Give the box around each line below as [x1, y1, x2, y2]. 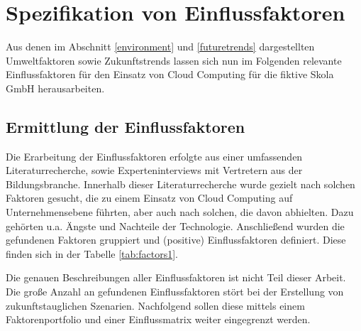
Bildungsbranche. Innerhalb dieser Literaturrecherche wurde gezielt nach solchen [6, 176, 355, 191]
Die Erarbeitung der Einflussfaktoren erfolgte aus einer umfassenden [6, 148, 303, 163]
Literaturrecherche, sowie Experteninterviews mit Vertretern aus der [6, 163, 303, 178]
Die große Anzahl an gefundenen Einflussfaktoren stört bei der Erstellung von [6, 284, 344, 299]
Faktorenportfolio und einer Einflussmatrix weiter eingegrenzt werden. [6, 312, 311, 327]
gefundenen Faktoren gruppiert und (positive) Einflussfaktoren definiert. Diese [6, 232, 346, 247]
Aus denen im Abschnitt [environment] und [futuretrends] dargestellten [6, 39, 315, 54]
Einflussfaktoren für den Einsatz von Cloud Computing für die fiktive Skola [6, 67, 334, 82]
